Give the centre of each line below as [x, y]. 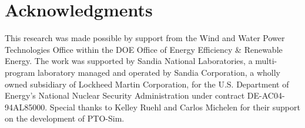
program [20, 72]
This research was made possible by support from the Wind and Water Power [145, 38]
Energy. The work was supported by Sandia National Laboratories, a [129, 61]
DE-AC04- [266, 95]
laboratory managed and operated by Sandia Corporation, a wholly [159, 72]
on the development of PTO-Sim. [65, 118]
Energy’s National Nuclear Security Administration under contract [125, 95]
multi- [266, 61]
